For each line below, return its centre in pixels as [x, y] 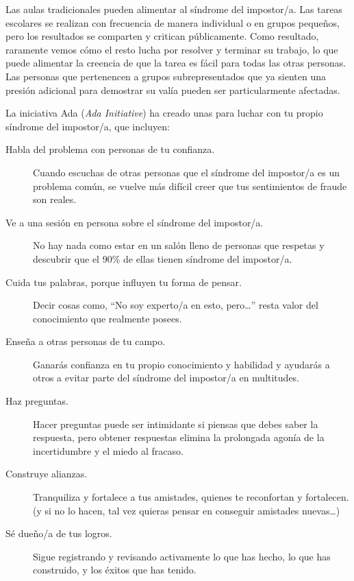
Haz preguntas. [37, 401]
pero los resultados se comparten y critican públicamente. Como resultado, [162, 36]
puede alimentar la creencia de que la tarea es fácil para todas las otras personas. [176, 63]
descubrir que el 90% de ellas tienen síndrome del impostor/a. [163, 258]
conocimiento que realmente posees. [108, 318]
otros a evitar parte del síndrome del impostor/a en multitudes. [166, 378]
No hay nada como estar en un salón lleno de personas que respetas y [179, 245]
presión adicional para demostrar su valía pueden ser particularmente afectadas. [173, 90]
